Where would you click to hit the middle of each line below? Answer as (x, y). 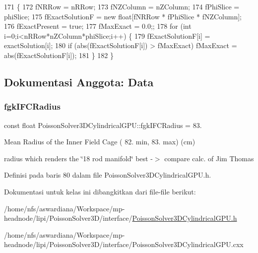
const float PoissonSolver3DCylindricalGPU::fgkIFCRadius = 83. (103, 125)
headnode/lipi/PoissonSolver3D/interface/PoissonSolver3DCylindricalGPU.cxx (124, 244)
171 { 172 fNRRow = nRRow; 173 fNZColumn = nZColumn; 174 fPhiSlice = (122, 6)
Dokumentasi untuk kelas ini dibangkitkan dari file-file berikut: (100, 191)
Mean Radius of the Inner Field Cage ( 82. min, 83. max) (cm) (100, 142)
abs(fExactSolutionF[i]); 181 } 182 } (59, 55)
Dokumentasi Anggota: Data (79, 82)
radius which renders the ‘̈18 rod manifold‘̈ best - (78, 158)
